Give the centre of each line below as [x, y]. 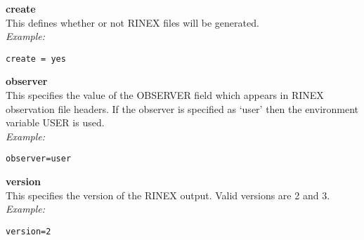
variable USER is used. [55, 122]
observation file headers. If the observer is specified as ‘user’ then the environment [182, 108]
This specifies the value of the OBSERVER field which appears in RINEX [165, 95]
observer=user [39, 159]
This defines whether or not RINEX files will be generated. [132, 22]
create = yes [36, 59]
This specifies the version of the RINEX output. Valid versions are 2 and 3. [168, 195]
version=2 [28, 231]
